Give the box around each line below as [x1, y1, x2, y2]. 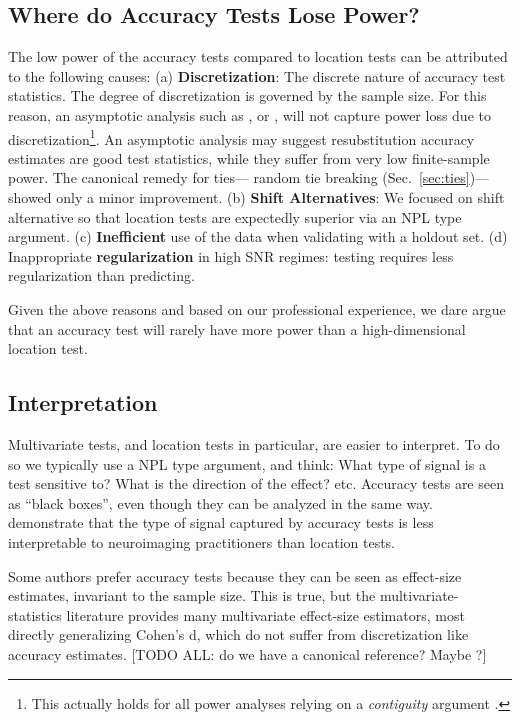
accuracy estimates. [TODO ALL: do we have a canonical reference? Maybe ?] [8, 643, 487, 664]
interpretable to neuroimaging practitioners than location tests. [8, 531, 396, 552]
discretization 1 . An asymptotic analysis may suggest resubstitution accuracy [8, 125, 475, 149]
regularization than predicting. [8, 265, 195, 286]
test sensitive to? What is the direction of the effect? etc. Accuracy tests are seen [8, 473, 504, 494]
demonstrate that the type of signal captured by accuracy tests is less [8, 512, 434, 533]
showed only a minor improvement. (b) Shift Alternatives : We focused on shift [8, 187, 505, 208]
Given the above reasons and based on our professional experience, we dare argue [8, 298, 506, 319]
